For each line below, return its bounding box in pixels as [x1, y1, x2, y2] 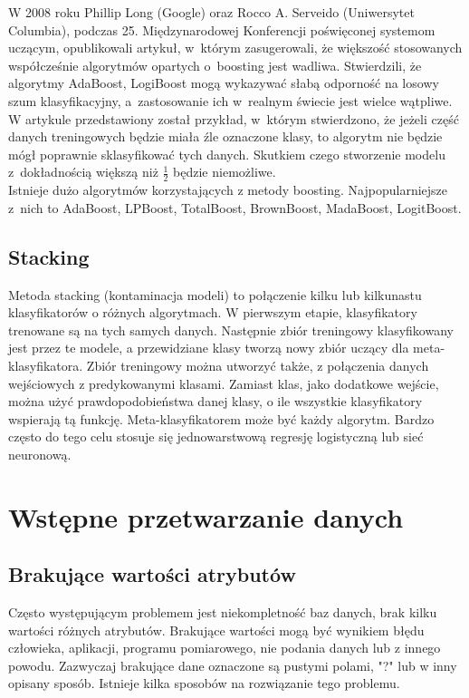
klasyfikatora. [8, 355, 83, 374]
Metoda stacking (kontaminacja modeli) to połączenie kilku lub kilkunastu [8, 285, 422, 304]
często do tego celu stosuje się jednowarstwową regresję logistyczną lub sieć [8, 427, 424, 446]
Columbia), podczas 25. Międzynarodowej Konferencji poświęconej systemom [8, 20, 435, 39]
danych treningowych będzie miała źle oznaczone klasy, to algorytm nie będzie [8, 127, 443, 146]
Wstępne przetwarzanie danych [8, 498, 404, 535]
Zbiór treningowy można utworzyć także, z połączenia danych [86, 355, 429, 374]
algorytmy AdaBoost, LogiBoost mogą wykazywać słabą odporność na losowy [8, 73, 439, 92]
